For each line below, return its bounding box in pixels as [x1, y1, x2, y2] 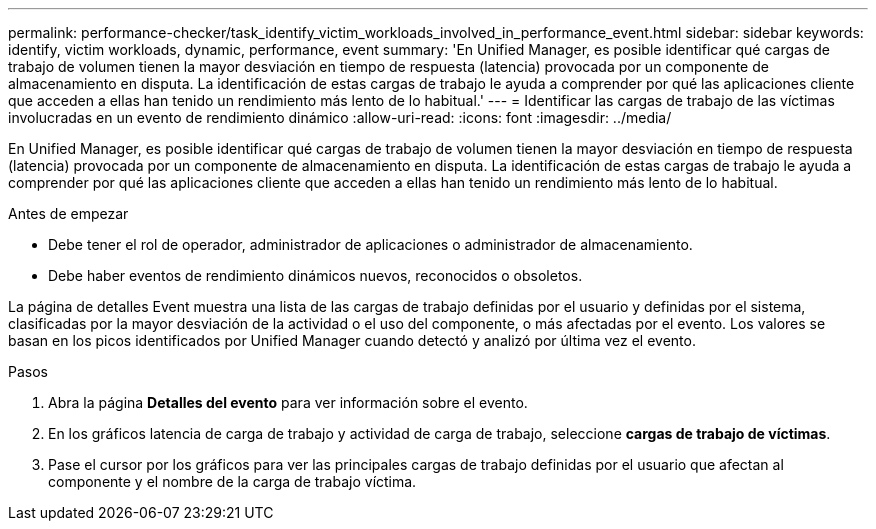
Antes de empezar [8, 205, 129, 222]
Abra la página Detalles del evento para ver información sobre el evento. [48, 394, 528, 411]
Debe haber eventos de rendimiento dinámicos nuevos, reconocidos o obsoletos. [48, 267, 583, 284]
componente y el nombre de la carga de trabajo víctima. [48, 473, 417, 490]
